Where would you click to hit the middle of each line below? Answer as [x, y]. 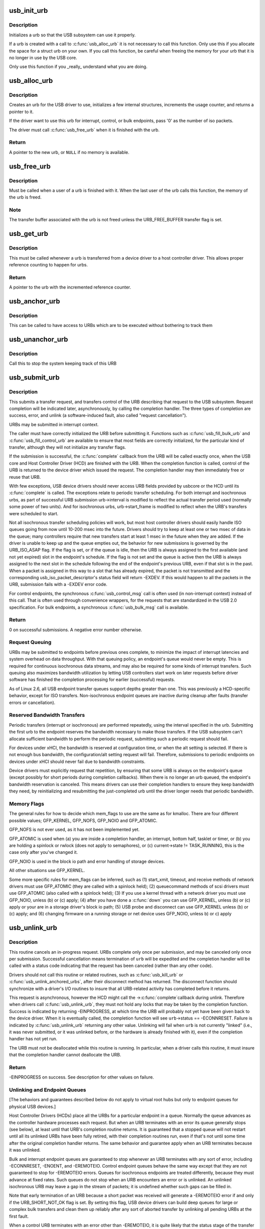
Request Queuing [30, 643]
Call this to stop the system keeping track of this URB [63, 363]
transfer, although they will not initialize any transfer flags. [67, 447]
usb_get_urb [29, 234]
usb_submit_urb [34, 378]
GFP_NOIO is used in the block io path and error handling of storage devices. [87, 861]
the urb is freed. [25, 197]
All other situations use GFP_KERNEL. [47, 871]
